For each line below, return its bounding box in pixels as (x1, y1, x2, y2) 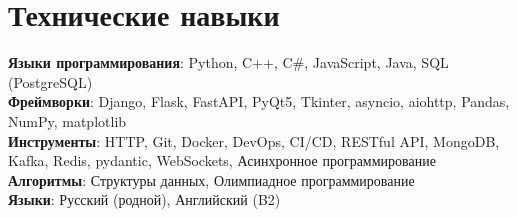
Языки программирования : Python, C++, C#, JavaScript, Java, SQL (8, 52, 449, 73)
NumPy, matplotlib (8, 110, 127, 131)
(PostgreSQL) (8, 71, 93, 92)
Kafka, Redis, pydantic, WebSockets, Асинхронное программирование (8, 150, 436, 171)
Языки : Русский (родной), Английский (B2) (8, 189, 281, 210)
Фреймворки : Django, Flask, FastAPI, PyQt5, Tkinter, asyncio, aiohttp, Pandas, (8, 91, 510, 112)
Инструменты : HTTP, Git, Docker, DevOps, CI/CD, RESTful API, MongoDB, (8, 130, 500, 151)
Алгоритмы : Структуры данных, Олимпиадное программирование (8, 169, 415, 190)
